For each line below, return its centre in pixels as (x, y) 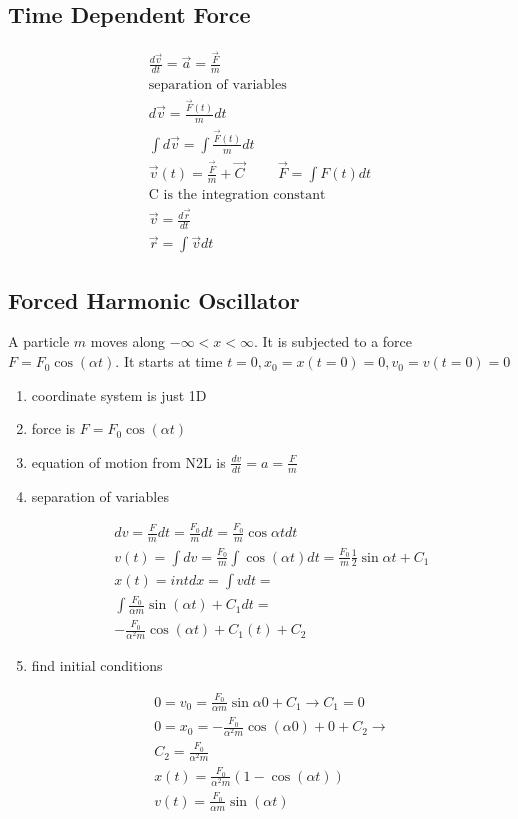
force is (53, 428)
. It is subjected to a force (333, 341)
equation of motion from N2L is (128, 461)
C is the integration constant (237, 195)
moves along (128, 341)
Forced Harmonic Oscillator (154, 299)
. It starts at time (169, 361)
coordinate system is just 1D (119, 394)
